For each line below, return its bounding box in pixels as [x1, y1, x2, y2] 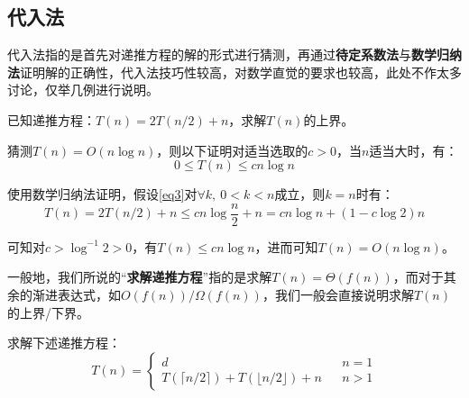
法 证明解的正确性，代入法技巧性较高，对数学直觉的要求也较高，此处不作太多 [7, 62, 462, 81]
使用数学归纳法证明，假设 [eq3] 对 [7, 185, 198, 204]
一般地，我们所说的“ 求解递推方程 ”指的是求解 [7, 267, 272, 286]
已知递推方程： [7, 110, 96, 129]
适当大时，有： [369, 140, 458, 159]
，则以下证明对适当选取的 [156, 140, 308, 159]
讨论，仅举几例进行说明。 [7, 80, 159, 99]
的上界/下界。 [7, 303, 89, 321]
